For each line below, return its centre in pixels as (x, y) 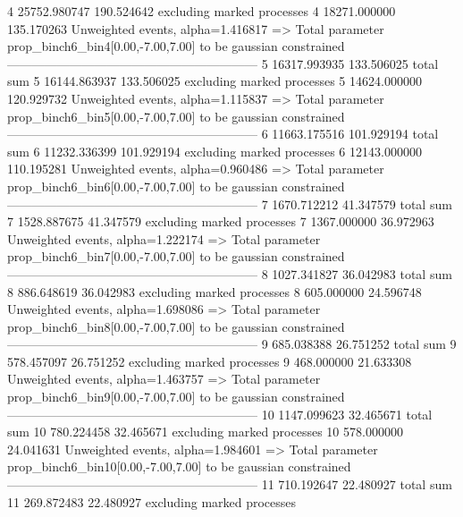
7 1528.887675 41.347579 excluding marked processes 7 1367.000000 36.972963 (221, 221)
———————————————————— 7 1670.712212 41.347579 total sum (230, 203)
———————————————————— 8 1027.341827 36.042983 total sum (230, 273)
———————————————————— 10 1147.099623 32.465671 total (220, 414)
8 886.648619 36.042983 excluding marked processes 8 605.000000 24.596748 (215, 291)
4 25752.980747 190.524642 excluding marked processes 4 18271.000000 (202, 11)
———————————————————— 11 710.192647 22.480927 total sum (230, 484)
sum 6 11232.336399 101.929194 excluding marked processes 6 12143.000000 (215, 151)
